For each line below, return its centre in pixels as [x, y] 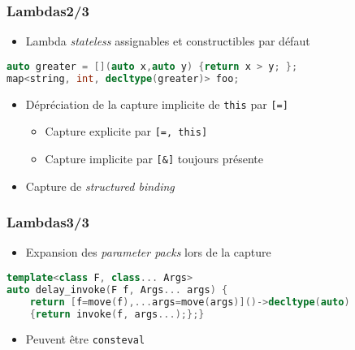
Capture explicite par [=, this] [126, 131]
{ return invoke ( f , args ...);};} [117, 314]
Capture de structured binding [100, 186]
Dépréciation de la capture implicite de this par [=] [157, 104]
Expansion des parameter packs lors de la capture [148, 252]
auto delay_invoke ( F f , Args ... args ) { [117, 290]
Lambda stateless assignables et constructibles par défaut [168, 41]
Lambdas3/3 [48, 222]
